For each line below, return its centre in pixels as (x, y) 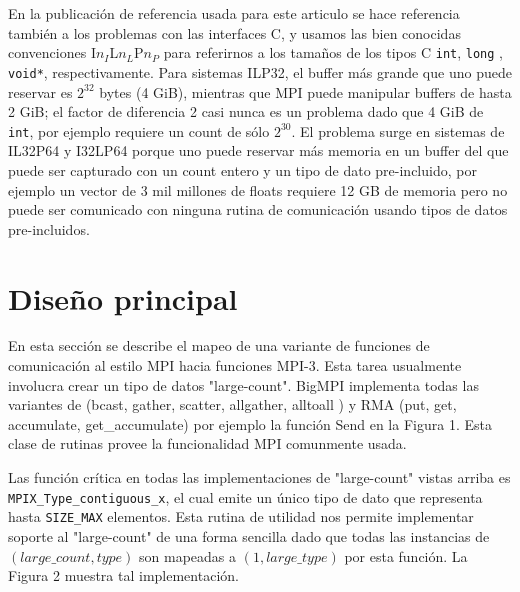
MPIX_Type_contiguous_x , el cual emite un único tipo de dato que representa (245, 496)
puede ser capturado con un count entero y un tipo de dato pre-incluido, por (242, 169)
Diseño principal (123, 297)
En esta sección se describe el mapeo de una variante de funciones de (219, 345)
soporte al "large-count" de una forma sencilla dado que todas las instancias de (249, 535)
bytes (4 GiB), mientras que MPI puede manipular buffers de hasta (305, 91)
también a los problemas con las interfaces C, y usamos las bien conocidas (234, 32)
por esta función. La (406, 555)
